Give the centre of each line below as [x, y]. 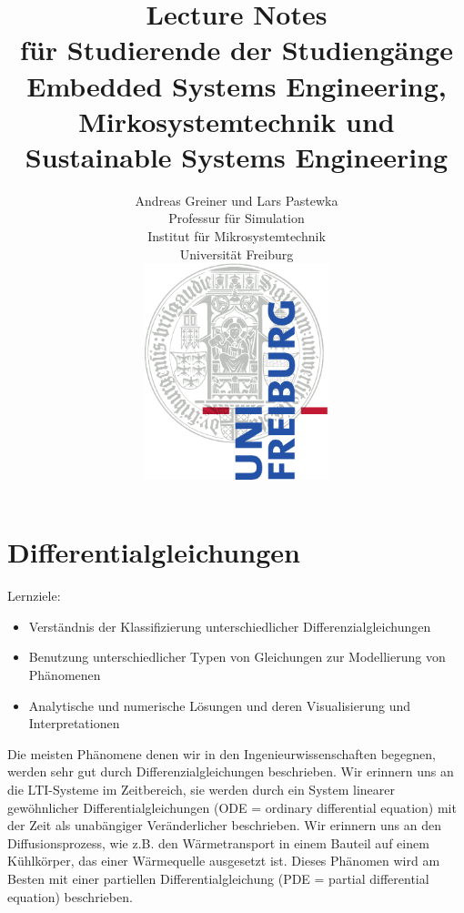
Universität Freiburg [237, 254]
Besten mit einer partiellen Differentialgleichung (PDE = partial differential [218, 878]
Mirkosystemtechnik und [237, 121]
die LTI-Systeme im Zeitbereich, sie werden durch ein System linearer [202, 790]
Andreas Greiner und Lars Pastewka [237, 200]
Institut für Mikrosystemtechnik [237, 236]
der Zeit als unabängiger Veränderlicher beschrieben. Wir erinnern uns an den [225, 825]
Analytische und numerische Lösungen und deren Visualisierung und [219, 705]
